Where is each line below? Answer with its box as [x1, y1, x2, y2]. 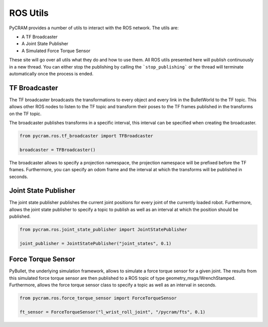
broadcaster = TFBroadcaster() [19, 147, 96, 152]
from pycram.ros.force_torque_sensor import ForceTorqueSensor [19, 295, 177, 301]
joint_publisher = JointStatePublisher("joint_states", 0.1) [19, 241, 172, 246]
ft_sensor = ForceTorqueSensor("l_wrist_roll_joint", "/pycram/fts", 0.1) [19, 309, 206, 315]
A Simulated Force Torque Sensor [21, 48, 90, 54]
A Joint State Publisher [21, 41, 68, 47]
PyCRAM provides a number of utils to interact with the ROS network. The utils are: [9, 25, 179, 31]
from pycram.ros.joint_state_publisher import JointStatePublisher [19, 227, 188, 233]
